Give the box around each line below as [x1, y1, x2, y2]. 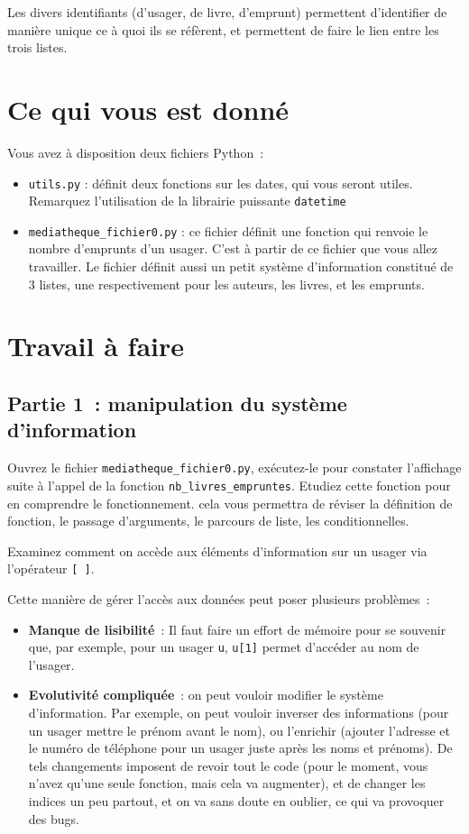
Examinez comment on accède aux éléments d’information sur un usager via [7, 541, 428, 560]
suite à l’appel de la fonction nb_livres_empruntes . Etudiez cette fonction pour [7, 475, 451, 494]
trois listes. [7, 38, 68, 57]
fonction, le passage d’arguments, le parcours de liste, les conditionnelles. [7, 511, 409, 530]
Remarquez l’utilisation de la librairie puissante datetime [28, 191, 346, 210]
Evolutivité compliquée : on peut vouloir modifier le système [28, 685, 383, 704]
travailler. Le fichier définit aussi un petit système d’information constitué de [28, 257, 454, 276]
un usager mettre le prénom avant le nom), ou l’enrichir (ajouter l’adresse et [28, 720, 450, 739]
